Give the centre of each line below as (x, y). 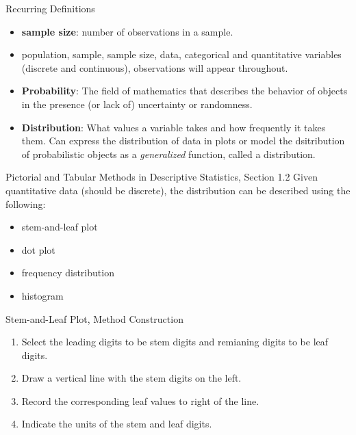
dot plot (38, 249)
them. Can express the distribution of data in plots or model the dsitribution (183, 141)
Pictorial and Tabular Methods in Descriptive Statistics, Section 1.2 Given (162, 177)
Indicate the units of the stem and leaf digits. (117, 424)
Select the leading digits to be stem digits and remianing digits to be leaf (175, 342)
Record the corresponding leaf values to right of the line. (140, 400)
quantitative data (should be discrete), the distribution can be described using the (178, 190)
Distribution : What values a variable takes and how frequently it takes (174, 127)
